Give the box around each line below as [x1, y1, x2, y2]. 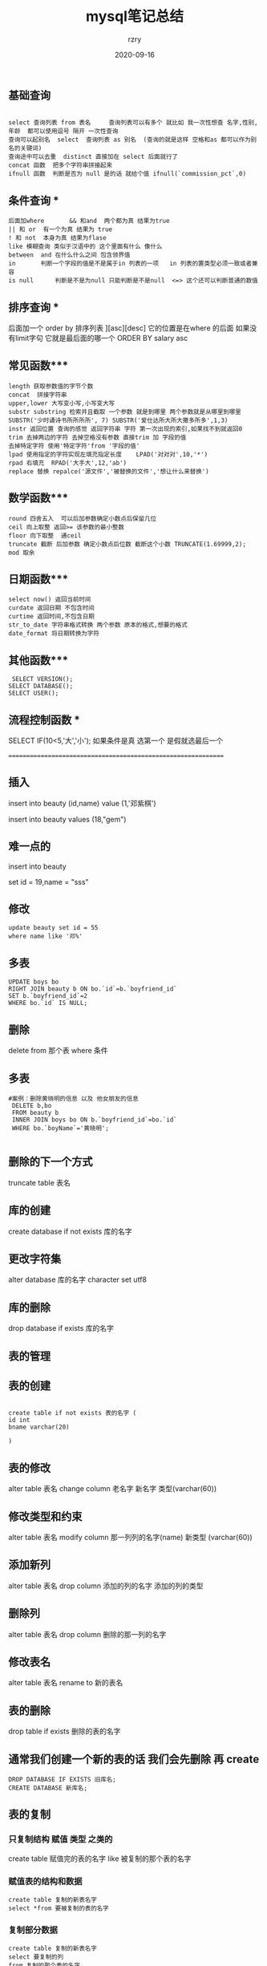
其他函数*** [8, 653, 69, 667]
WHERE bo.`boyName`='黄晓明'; [11, 1124, 110, 1132]
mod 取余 [8, 549, 35, 557]
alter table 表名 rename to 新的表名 [8, 1678, 123, 1688]
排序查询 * [8, 300, 59, 314]
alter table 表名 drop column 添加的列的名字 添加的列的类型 [8, 1581, 204, 1591]
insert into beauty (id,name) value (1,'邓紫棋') [8, 798, 156, 808]
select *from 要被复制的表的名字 [8, 1904, 110, 1913]
